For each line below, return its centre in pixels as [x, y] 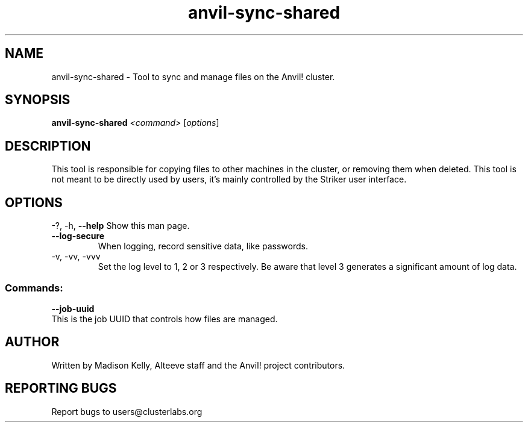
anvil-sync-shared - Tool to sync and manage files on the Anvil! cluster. [193, 76]
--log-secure [78, 236]
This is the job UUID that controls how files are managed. [165, 319]
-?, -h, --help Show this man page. [121, 226]
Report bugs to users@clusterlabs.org [127, 411]
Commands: [34, 288]
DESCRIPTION [48, 146]
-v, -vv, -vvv [76, 257]
